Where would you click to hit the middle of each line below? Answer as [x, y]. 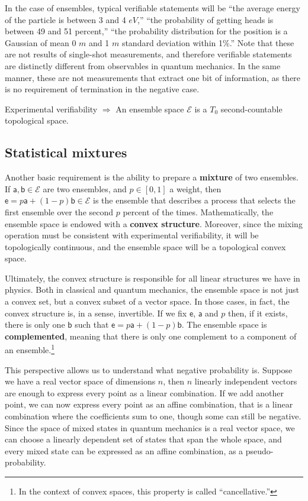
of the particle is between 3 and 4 [65, 19]
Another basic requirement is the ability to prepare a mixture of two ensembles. [152, 177]
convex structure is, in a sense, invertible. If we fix [96, 313]
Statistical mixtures [66, 152]
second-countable [251, 109]
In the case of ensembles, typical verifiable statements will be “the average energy [153, 8]
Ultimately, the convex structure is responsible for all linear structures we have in [153, 278]
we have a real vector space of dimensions [80, 381]
